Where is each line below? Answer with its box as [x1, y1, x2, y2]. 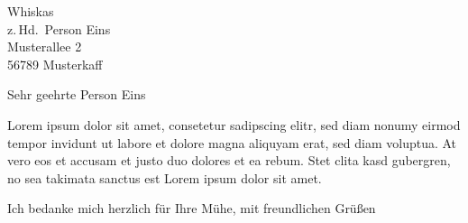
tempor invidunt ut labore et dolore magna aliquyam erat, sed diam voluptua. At [7, 133, 457, 152]
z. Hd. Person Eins [7, 19, 111, 38]
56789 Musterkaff [7, 54, 103, 73]
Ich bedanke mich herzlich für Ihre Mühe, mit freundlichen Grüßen [7, 199, 376, 218]
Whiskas [7, 2, 54, 20]
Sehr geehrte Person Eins [7, 85, 146, 104]
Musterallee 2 [7, 37, 82, 56]
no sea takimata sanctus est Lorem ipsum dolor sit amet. [7, 168, 322, 187]
